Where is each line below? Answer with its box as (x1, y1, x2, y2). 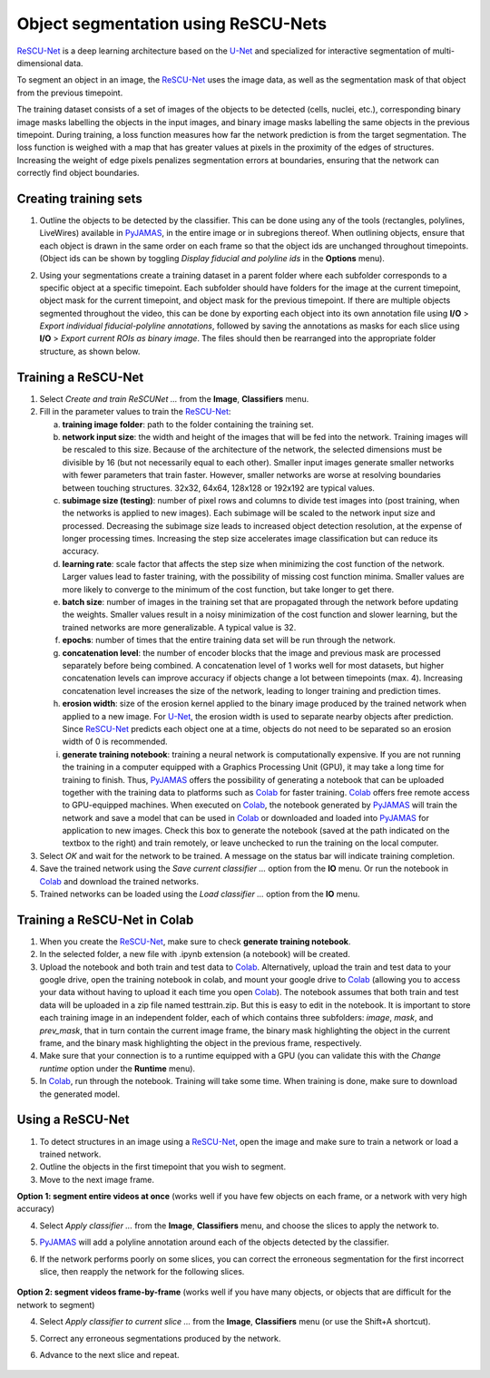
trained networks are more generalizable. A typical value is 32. (62, 621, 297, 632)
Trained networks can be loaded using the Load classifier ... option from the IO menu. (39, 889, 360, 900)
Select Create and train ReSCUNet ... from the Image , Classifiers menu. (39, 393, 309, 404)
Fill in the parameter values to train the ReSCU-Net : (39, 406, 231, 417)
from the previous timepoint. (16, 87, 123, 98)
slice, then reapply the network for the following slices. (39, 1266, 245, 1277)
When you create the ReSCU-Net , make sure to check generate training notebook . (39, 935, 351, 947)
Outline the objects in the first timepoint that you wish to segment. (39, 1161, 286, 1172)
